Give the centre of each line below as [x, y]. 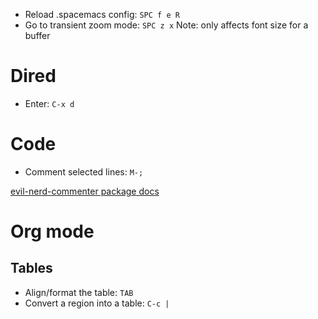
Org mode [52, 231]
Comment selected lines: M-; [84, 171]
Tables [31, 268]
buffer [37, 35]
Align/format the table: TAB [79, 292]
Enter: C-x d [49, 103]
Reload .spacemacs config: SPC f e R [102, 14]
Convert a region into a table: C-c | [97, 303]
